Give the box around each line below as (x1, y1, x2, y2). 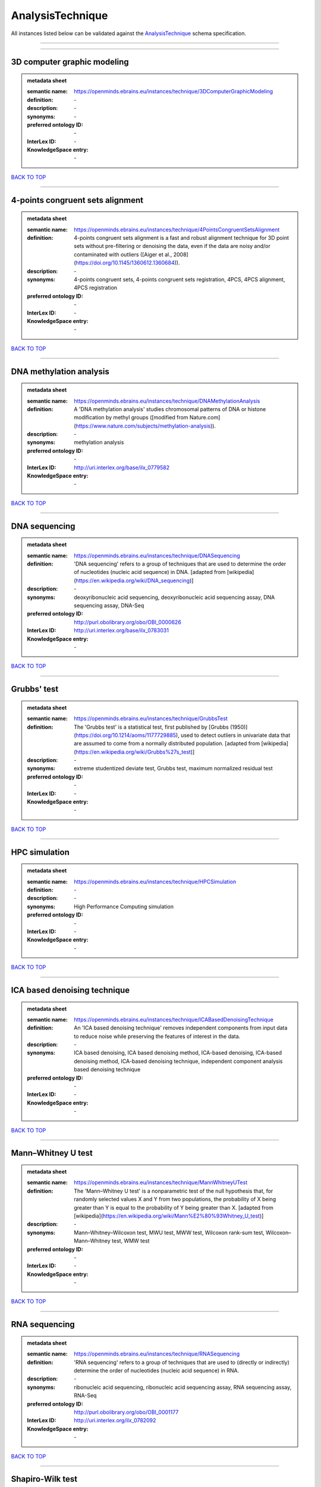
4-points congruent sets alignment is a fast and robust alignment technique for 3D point (74, 234, 289, 241)
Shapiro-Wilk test (11, 1474, 77, 1484)
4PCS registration (74, 284, 118, 291)
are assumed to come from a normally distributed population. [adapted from (74, 740, 260, 747)
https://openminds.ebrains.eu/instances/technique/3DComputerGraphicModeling (74, 88, 273, 95)
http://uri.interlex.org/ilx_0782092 (74, 1417, 156, 1424)
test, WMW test (112, 1237, 150, 1244)
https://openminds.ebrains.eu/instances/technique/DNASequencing (74, 552, 240, 559)
